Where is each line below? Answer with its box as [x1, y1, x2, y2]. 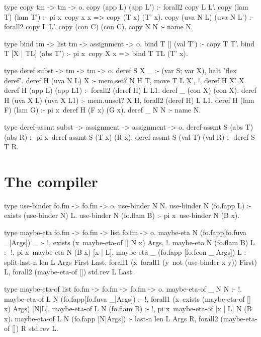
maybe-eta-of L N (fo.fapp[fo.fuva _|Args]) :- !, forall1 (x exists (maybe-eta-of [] [4, 293, 251, 304]
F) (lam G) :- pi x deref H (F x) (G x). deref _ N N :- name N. [4, 104, 201, 115]
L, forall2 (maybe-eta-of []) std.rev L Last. [4, 266, 134, 277]
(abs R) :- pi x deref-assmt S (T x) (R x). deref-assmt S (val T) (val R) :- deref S [4, 131, 255, 142]
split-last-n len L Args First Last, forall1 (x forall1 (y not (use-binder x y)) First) [4, 256, 257, 267]
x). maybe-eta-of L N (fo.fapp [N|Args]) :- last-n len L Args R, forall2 [4, 313, 218, 323]
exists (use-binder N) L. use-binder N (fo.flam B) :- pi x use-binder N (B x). [4, 210, 240, 220]
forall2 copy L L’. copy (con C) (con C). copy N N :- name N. [4, 21, 193, 32]
